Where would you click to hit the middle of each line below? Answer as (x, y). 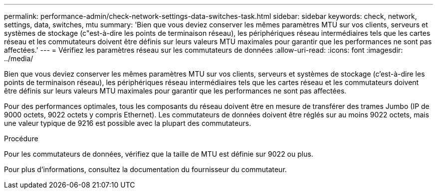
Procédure (21, 139)
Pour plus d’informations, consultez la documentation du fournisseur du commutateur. (145, 169)
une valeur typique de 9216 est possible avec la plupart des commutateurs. (128, 123)
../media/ (19, 58)
